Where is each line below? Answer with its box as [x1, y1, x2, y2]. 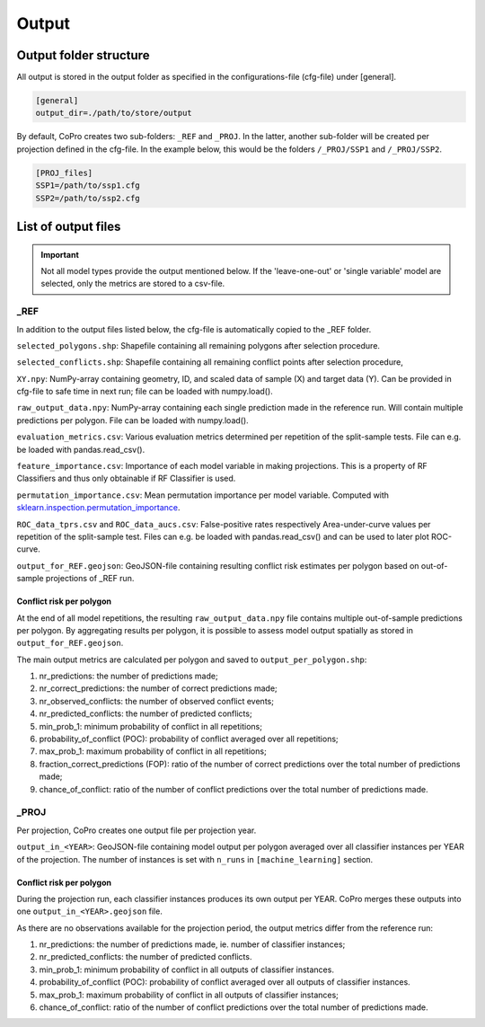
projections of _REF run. [45, 573, 135, 584]
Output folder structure [16, 48, 150, 63]
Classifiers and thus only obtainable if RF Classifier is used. [16, 473, 236, 484]
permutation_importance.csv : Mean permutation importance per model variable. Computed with [16, 490, 390, 500]
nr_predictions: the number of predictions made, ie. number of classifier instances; [39, 939, 346, 950]
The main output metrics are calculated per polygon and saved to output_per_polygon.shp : [16, 654, 367, 665]
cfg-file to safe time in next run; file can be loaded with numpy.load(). [16, 386, 273, 397]
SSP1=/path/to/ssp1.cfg [35, 181, 141, 190]
